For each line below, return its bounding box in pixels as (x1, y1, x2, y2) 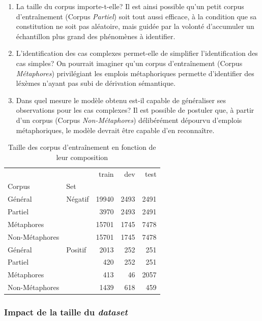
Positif (66, 244, 86, 254)
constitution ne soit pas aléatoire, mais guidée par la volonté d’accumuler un (16, 21, 254, 31)
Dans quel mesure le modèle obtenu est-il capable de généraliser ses (16, 94, 226, 105)
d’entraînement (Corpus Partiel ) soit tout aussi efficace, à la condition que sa (16, 11, 257, 21)
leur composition (56, 151, 108, 162)
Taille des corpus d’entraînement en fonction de (8, 142, 156, 152)
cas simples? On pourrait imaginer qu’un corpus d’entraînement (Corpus (16, 57, 243, 68)
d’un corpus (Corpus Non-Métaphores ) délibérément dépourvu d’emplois (16, 114, 242, 125)
